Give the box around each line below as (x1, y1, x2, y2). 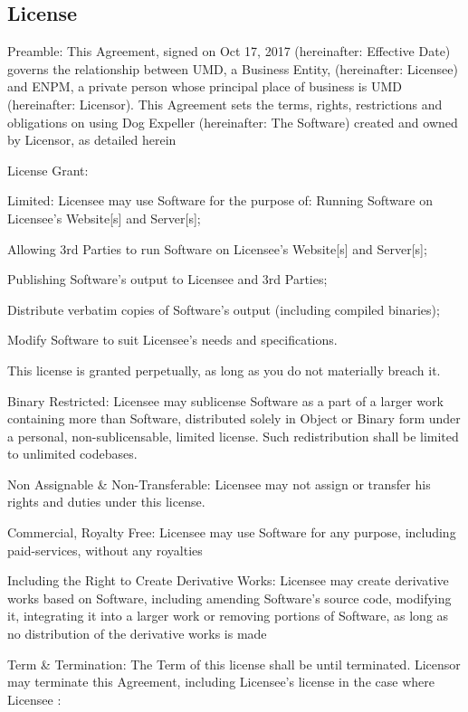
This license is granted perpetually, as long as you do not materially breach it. (7, 360, 441, 379)
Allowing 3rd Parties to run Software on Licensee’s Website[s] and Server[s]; (7, 239, 427, 258)
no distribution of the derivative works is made (7, 624, 267, 643)
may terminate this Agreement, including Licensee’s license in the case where (7, 672, 435, 691)
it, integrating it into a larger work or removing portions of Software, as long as (7, 606, 449, 625)
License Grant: (7, 160, 89, 179)
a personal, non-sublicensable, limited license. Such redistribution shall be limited (7, 426, 459, 445)
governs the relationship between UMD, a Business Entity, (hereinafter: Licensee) (7, 59, 458, 78)
